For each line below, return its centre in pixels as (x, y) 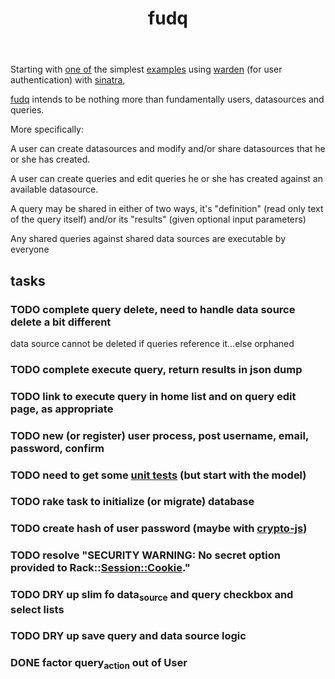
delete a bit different (61, 322)
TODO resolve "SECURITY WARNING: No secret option (145, 555)
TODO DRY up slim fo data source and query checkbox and (152, 596)
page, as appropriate (62, 409)
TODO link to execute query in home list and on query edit (153, 396)
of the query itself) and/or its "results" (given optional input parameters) (158, 219)
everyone (30, 249)
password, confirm (57, 448)
